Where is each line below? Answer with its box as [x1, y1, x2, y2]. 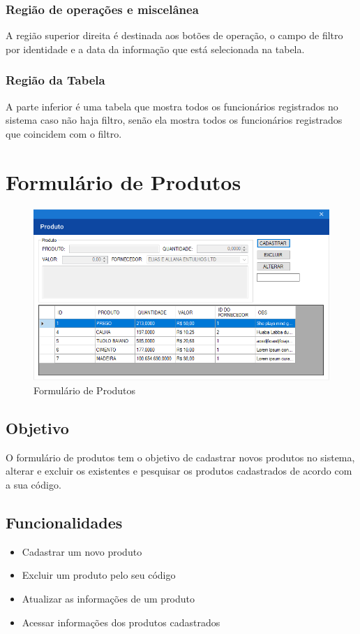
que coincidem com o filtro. [6, 126, 122, 141]
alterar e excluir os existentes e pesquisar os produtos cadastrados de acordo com [6, 463, 352, 478]
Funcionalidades [6, 511, 123, 533]
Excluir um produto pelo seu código [22, 568, 176, 582]
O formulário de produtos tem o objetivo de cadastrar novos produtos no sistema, [6, 449, 355, 464]
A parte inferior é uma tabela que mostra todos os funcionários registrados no [6, 99, 338, 113]
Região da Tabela [6, 71, 105, 89]
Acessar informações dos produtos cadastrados [22, 614, 220, 629]
